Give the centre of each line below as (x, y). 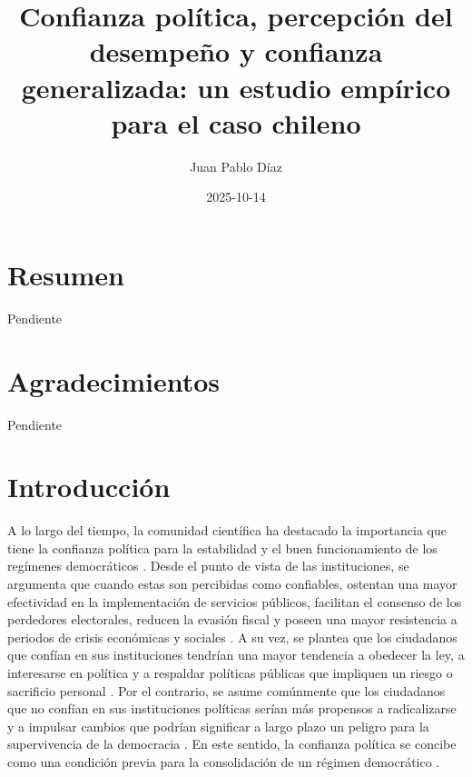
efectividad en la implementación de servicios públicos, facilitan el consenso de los (235, 601)
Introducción (89, 487)
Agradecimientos (114, 380)
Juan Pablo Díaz (236, 166)
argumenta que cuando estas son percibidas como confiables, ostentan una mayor (232, 584)
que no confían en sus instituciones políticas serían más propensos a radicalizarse (232, 708)
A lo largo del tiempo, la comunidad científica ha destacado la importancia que (227, 530)
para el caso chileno (236, 122)
